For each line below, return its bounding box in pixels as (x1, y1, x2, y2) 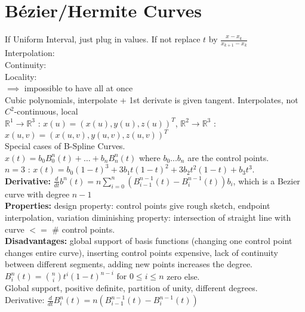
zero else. (167, 270, 200, 282)
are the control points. (187, 151, 269, 163)
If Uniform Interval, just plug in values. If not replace (5, 33, 201, 45)
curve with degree (5, 187, 70, 200)
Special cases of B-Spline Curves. (5, 140, 125, 152)
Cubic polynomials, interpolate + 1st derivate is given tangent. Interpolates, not (5, 93, 298, 106)
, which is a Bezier (233, 174, 300, 187)
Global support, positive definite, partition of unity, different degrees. (5, 282, 258, 294)
